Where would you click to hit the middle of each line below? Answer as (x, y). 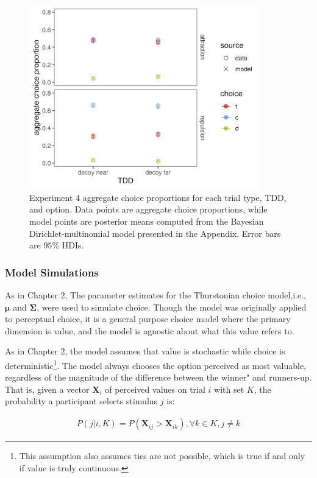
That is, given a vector (47, 389)
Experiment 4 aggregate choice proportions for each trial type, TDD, (158, 197)
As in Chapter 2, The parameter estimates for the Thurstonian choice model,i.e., (155, 295)
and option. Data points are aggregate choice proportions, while (148, 209)
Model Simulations (52, 272)
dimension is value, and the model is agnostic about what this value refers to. (150, 330)
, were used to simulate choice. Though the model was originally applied (172, 307)
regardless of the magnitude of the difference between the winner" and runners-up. (158, 377)
